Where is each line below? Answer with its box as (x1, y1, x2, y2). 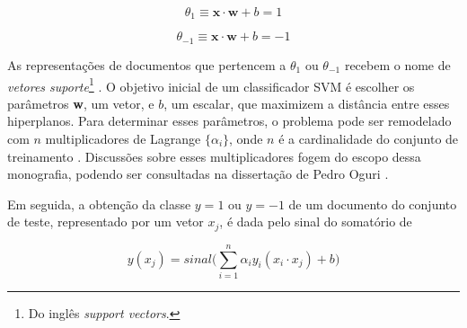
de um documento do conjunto (288, 194, 457, 213)
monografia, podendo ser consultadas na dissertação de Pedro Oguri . (7, 164, 389, 183)
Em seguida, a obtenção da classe (7, 194, 191, 213)
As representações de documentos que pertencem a (7, 55, 286, 74)
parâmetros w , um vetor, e (7, 93, 154, 112)
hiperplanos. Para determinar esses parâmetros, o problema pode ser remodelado (7, 111, 452, 130)
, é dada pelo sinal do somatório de (219, 212, 412, 231)
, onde (229, 129, 263, 147)
